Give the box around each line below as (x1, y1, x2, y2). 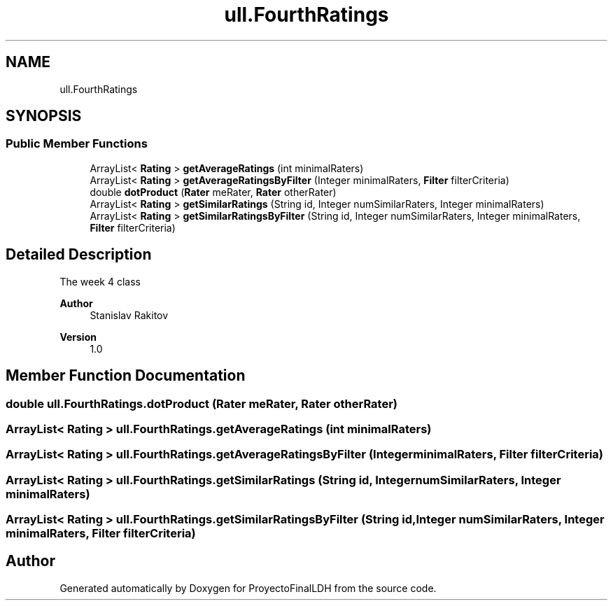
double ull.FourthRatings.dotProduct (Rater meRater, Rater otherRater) (6, 396, 398, 411)
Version (59, 330, 97, 343)
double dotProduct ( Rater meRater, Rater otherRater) (90, 185, 337, 198)
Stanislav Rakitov (90, 309, 169, 321)
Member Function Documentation (6, 367, 246, 385)
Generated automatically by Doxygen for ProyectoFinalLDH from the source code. (59, 582, 437, 594)
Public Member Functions (6, 136, 148, 151)
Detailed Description (6, 246, 152, 264)
